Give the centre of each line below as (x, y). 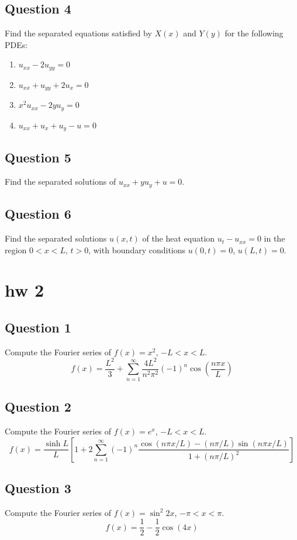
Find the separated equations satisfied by (78, 33)
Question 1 (38, 327)
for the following (254, 33)
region (16, 249)
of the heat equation (179, 238)
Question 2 (38, 407)
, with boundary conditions (137, 249)
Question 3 (38, 488)
